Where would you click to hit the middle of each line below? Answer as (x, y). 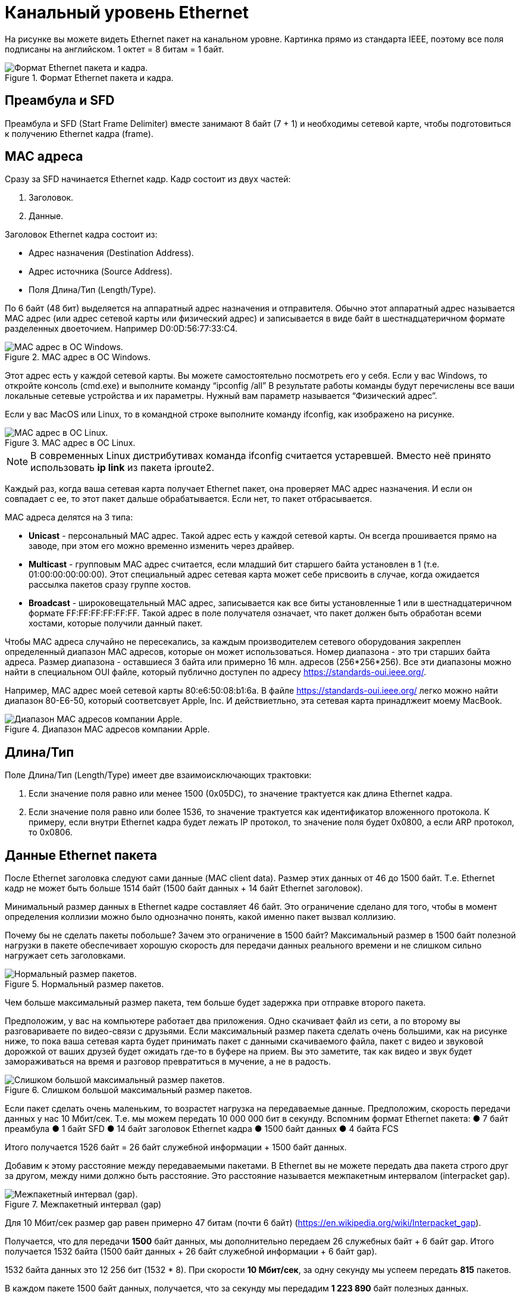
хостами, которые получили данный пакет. (116, 623)
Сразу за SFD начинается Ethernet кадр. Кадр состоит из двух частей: (148, 179)
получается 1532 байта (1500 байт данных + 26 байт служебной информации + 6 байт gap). (191, 1252)
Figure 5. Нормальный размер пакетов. (84, 984)
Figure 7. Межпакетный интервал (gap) (83, 1205)
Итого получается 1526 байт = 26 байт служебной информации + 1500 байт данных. (176, 1147)
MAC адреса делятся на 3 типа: (69, 517)
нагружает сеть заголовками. (65, 956)
